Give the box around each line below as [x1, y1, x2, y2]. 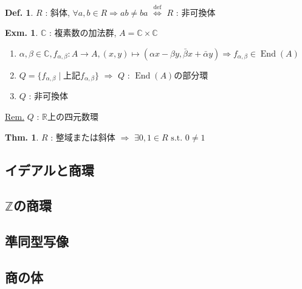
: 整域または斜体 [50, 130, 115, 143]
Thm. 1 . [5, 130, 39, 143]
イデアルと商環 [5, 160, 94, 179]
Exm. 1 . [5, 26, 38, 39]
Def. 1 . [5, 5, 33, 18]
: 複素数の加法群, [49, 26, 117, 39]
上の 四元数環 [47, 110, 98, 123]
